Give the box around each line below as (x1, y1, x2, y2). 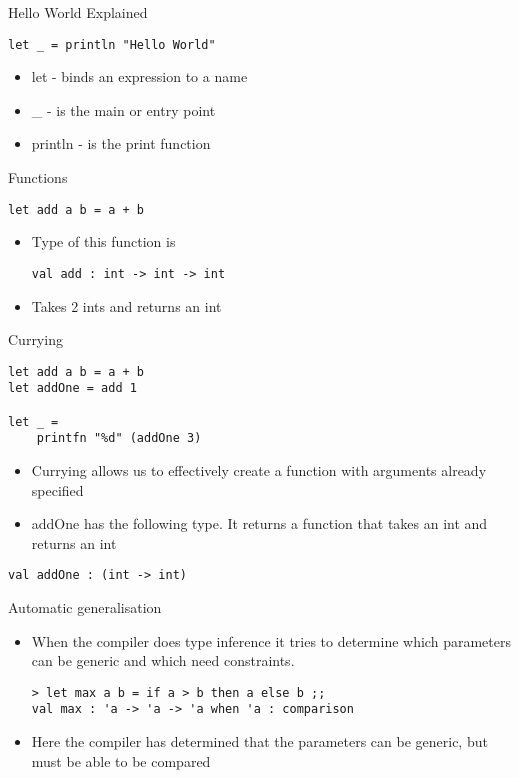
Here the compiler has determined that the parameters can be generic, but (31, 731, 488, 752)
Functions (8, 167, 68, 188)
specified (31, 479, 84, 500)
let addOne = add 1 (8, 381, 137, 396)
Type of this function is (31, 231, 176, 252)
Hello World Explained (8, 2, 148, 22)
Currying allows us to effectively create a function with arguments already (31, 460, 487, 480)
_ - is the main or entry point (31, 99, 216, 120)
